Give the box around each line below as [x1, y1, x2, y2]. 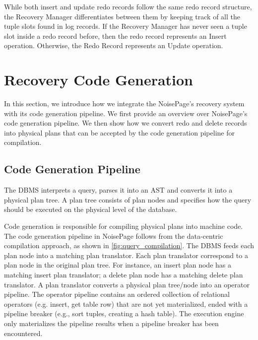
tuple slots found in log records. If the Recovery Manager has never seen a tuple [4, 21, 247, 31]
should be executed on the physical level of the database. [4, 204, 177, 214]
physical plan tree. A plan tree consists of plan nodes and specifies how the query [4, 194, 252, 204]
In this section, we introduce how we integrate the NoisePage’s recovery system [4, 98, 245, 109]
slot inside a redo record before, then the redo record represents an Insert [4, 30, 227, 41]
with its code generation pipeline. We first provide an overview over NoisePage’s [4, 108, 248, 118]
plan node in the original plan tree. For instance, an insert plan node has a [4, 260, 231, 270]
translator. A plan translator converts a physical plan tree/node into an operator [4, 279, 250, 289]
